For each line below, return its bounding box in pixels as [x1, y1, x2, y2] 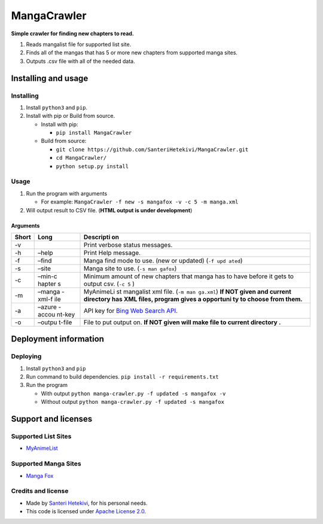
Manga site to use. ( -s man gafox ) [84, 264, 177, 272]
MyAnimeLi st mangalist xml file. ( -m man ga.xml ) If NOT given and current [84, 287, 291, 295]
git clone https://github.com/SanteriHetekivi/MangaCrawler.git [56, 146, 249, 153]
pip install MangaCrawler [56, 129, 132, 136]
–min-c [38, 272, 57, 281]
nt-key [56, 310, 75, 318]
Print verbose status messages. [84, 240, 173, 249]
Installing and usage [11, 73, 89, 83]
